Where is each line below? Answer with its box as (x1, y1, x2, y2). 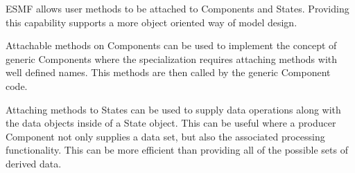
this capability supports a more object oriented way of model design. (6, 15, 297, 29)
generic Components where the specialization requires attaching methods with (6, 51, 338, 66)
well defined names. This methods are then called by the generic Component (6, 65, 331, 80)
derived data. (6, 156, 62, 170)
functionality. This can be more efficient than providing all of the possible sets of (6, 143, 348, 157)
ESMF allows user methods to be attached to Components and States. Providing (6, 1, 349, 15)
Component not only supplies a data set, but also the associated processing (6, 129, 325, 143)
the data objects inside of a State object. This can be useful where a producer (6, 116, 336, 130)
